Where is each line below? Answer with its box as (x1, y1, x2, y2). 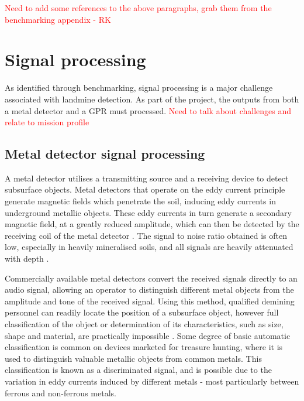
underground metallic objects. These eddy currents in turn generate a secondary (5, 206, 292, 218)
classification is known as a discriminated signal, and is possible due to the (5, 364, 272, 376)
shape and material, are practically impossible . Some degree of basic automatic (5, 329, 291, 341)
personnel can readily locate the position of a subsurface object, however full (5, 306, 279, 318)
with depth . (5, 252, 49, 265)
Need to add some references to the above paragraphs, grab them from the (5, 2, 272, 13)
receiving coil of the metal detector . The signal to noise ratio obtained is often (5, 229, 287, 241)
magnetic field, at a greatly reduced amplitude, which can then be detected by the (5, 218, 299, 230)
